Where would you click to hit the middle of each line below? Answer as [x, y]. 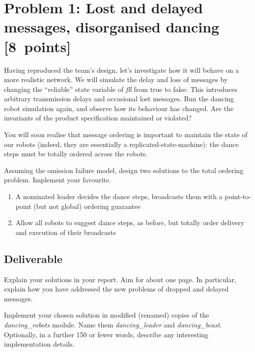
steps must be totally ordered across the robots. [76, 154]
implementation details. [39, 344]
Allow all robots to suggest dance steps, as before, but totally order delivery [130, 222]
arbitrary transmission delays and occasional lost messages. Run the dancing [119, 99]
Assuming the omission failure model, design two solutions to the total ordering [124, 170]
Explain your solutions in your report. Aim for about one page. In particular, [120, 279]
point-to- [238, 196]
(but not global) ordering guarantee [87, 206]
